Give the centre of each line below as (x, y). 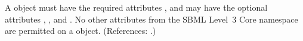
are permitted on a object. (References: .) (81, 31)
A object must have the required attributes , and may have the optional (136, 7)
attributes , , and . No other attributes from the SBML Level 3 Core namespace (151, 19)
